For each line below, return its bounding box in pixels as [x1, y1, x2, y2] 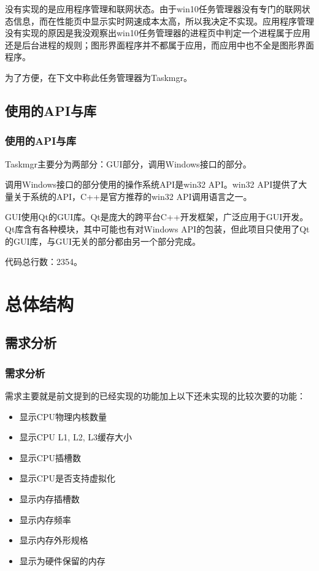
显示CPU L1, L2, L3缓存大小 [19, 431, 132, 443]
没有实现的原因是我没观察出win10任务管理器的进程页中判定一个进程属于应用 [5, 26, 310, 39]
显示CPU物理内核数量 [19, 410, 107, 423]
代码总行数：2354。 [5, 255, 82, 268]
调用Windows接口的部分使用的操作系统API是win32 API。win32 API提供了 [5, 178, 299, 191]
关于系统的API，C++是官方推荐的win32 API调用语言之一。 [13, 190, 252, 202]
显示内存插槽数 [19, 492, 80, 505]
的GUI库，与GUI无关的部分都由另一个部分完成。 [5, 234, 201, 247]
